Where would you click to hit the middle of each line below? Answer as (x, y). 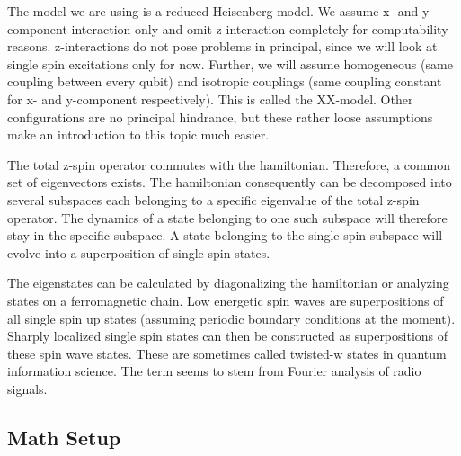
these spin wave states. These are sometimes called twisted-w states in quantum (227, 353)
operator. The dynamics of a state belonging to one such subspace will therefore (227, 217)
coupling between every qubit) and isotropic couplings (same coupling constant (225, 81)
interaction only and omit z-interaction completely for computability (260, 28)
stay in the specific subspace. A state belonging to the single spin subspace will (225, 235)
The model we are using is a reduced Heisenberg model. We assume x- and (213, 11)
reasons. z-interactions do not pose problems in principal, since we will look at (222, 46)
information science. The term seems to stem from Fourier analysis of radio (214, 371)
